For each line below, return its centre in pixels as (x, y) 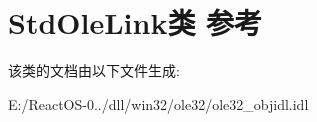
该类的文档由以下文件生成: (94, 70)
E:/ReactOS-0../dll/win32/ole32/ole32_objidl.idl (158, 103)
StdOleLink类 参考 (135, 22)
